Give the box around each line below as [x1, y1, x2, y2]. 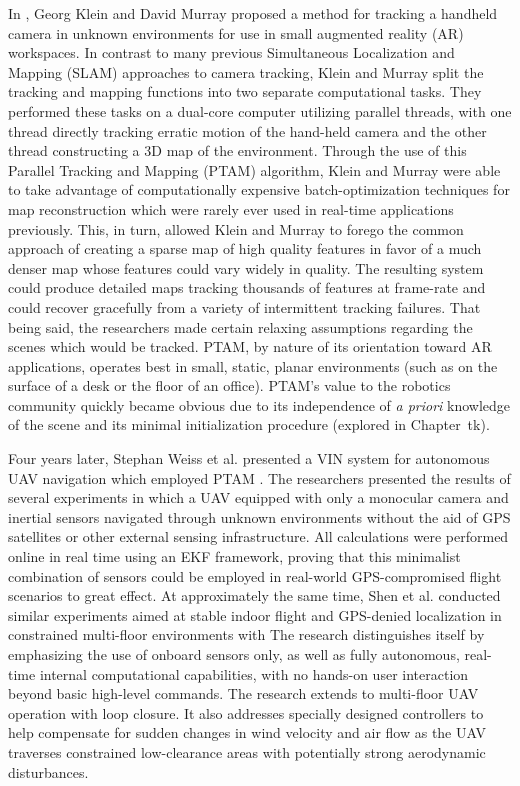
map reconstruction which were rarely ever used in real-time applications [8, 198, 454, 219]
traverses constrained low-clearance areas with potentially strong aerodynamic [8, 741, 486, 762]
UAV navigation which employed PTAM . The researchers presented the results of [8, 467, 511, 488]
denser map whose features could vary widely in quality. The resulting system [8, 257, 484, 278]
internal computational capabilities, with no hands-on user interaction [39, 663, 469, 684]
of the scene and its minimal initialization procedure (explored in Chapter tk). [8, 414, 490, 435]
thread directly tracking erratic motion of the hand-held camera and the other [8, 120, 487, 141]
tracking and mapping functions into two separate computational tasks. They [8, 81, 482, 102]
